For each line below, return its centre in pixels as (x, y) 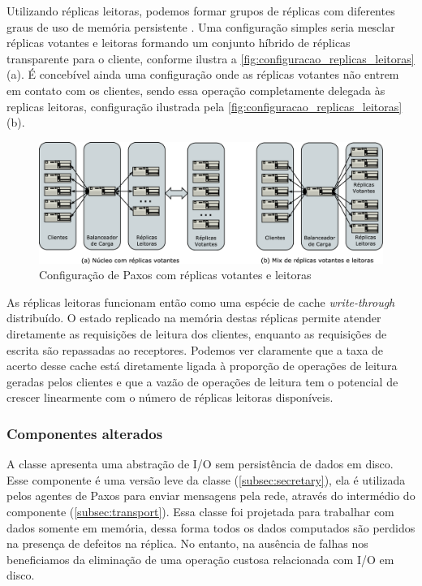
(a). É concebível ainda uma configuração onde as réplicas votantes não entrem (203, 74)
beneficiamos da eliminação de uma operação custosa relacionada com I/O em (200, 559)
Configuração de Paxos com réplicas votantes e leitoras (175, 275)
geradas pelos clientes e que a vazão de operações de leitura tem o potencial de (202, 381)
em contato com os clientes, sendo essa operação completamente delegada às (196, 90)
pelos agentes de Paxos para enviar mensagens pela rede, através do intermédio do (211, 496)
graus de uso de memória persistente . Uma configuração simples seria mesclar (201, 26)
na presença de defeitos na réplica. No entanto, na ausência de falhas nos (187, 543)
